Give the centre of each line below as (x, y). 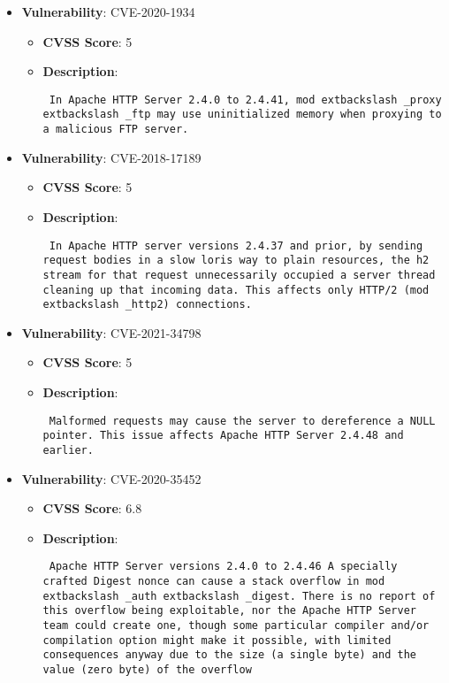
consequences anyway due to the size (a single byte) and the (229, 655)
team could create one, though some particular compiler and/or (236, 625)
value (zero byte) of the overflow (147, 669)
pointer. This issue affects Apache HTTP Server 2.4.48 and (223, 436)
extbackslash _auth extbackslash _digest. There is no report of (239, 596)
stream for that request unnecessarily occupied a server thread (239, 275)
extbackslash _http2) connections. (147, 305)
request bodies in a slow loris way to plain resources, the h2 (236, 261)
